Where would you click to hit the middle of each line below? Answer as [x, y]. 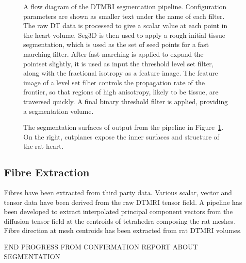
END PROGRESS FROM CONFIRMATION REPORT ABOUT [101, 247]
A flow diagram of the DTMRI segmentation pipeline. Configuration [125, 6]
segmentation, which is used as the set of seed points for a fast [116, 44]
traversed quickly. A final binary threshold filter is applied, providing [126, 101]
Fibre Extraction [47, 172]
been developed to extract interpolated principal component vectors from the [118, 211]
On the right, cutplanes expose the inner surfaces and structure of [121, 136]
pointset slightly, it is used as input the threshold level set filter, [119, 63]
